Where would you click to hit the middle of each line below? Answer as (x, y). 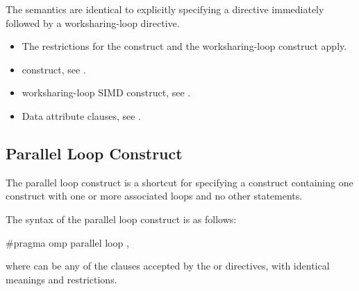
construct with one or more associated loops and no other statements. (154, 196)
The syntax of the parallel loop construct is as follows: (121, 219)
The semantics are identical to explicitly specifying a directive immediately (165, 9)
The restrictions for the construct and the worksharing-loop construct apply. (184, 46)
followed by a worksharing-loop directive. (93, 23)
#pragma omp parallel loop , (67, 242)
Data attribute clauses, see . (81, 115)
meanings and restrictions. (61, 279)
